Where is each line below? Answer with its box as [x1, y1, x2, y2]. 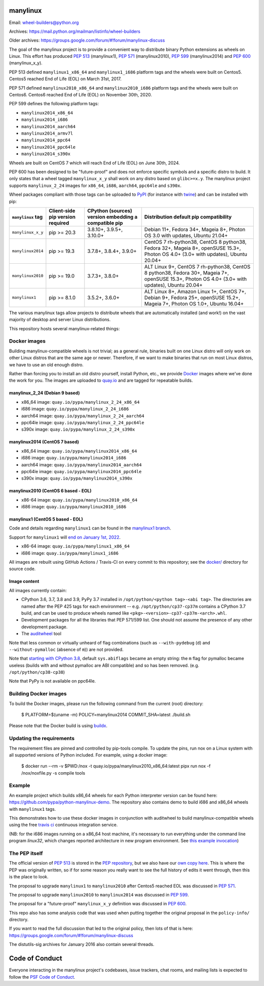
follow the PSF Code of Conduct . [9, 974, 75, 980]
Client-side [48, 207, 75, 214]
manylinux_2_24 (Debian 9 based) [9, 390, 80, 396]
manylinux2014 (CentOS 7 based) [9, 439, 79, 445]
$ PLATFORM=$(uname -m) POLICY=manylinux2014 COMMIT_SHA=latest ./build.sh [21, 712, 191, 718]
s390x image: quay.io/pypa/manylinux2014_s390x [21, 475, 133, 482]
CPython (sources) [87, 207, 132, 214]
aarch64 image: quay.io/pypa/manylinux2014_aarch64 [21, 461, 142, 467]
